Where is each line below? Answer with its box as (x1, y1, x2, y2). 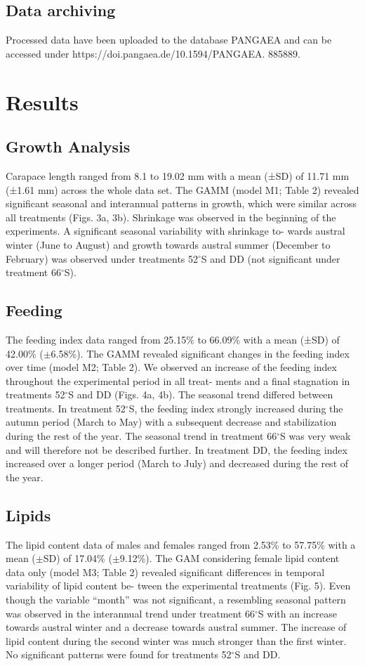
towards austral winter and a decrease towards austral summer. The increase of (6, 620, 347, 634)
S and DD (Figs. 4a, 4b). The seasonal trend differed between (68, 387, 333, 402)
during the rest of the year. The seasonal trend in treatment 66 (6, 429, 277, 443)
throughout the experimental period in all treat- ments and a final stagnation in (6, 373, 350, 388)
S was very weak (280, 429, 351, 443)
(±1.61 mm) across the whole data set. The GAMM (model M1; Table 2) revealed (6, 182, 359, 197)
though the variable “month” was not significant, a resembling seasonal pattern (6, 592, 346, 607)
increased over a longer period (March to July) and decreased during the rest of (6, 456, 349, 471)
